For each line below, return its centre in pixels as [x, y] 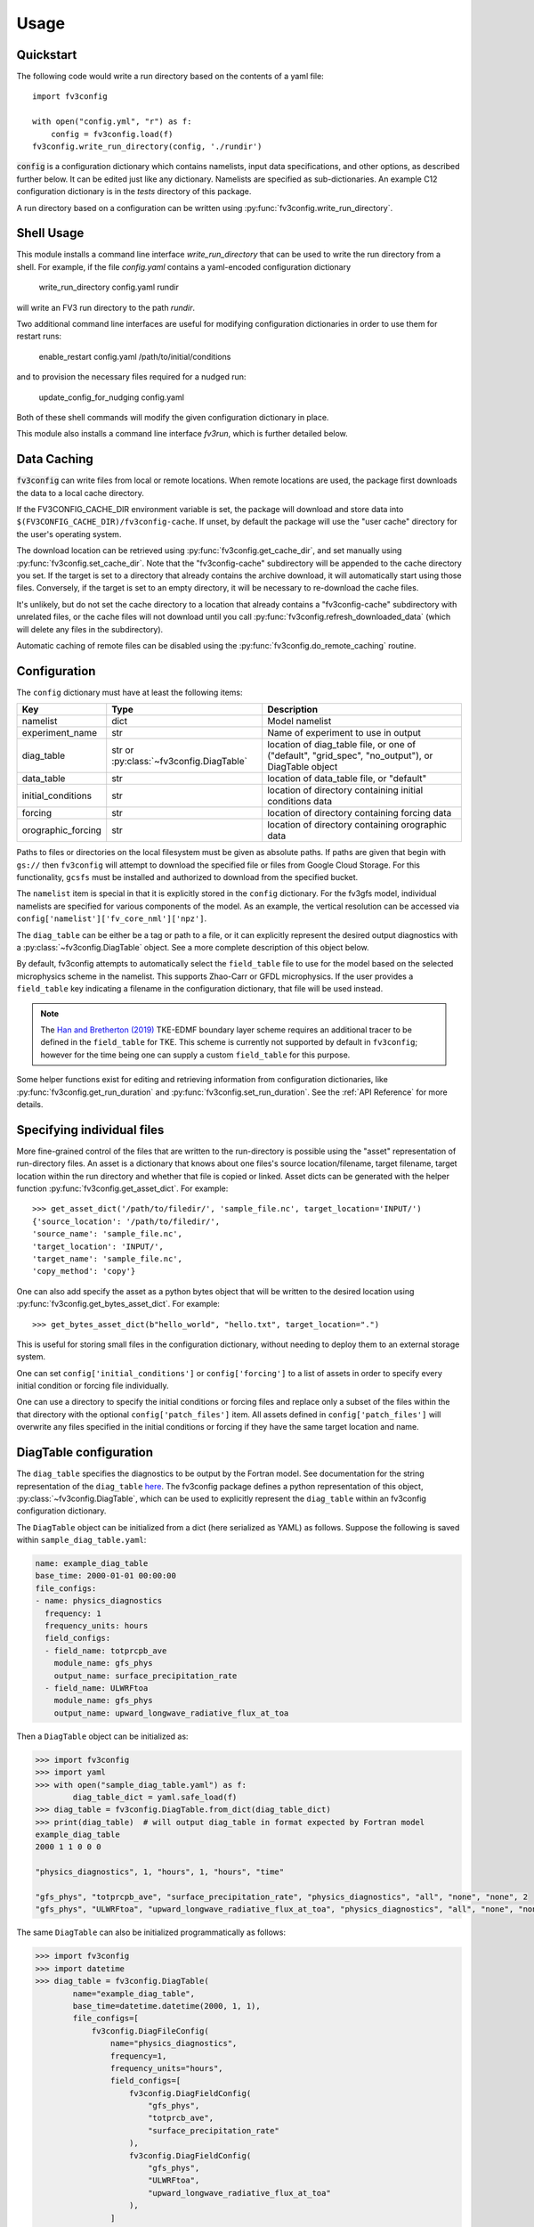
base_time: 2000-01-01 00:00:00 [106, 1576]
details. [30, 1104]
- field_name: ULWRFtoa [97, 1688]
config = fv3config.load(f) [112, 134]
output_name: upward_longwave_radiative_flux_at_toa [171, 1713]
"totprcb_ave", [180, 2118]
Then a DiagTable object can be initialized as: [102, 1736]
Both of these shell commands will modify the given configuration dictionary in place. [173, 417]
